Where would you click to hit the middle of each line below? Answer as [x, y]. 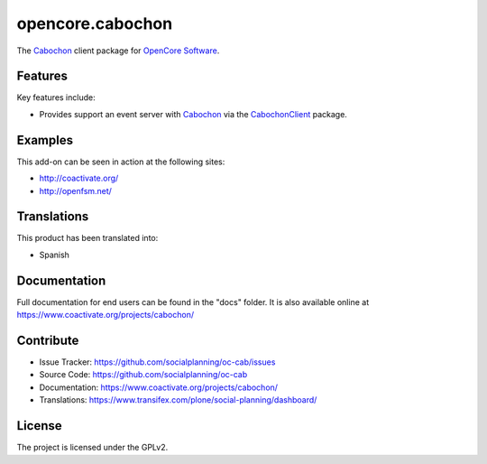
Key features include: [56, 97]
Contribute [48, 340]
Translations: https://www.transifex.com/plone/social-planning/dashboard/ [178, 400]
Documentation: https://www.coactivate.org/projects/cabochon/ [159, 387]
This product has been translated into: [87, 238]
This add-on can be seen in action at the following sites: [121, 162]
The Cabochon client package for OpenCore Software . [118, 51]
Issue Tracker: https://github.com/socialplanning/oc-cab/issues [157, 362]
